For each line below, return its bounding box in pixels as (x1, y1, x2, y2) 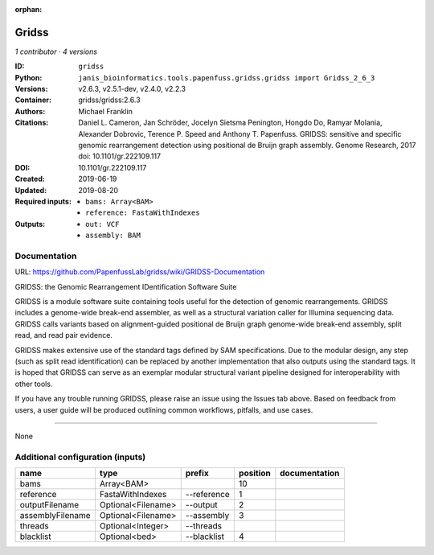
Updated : (14, 185, 47, 195)
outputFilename (19, 499, 80, 511)
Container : (14, 95, 52, 105)
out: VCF (85, 220, 120, 228)
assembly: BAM (85, 231, 141, 240)
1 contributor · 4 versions (14, 47, 98, 56)
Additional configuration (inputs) (14, 451, 146, 462)
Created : (14, 174, 46, 184)
